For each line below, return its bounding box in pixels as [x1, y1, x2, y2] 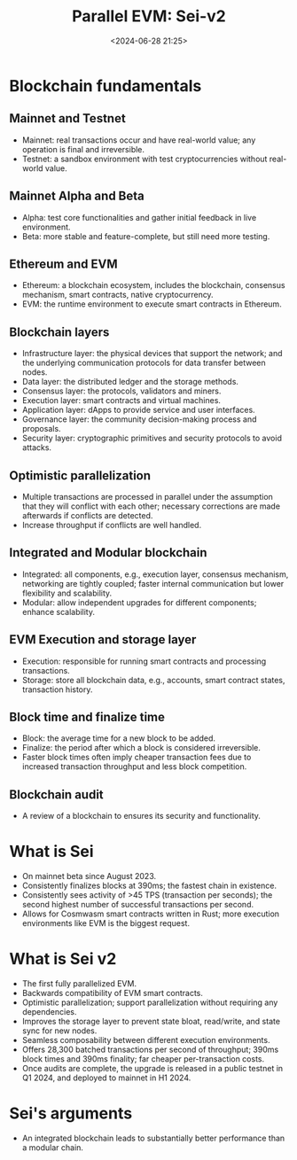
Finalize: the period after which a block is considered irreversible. [21, 743, 262, 753]
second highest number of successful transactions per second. [21, 899, 254, 910]
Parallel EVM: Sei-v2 [72, 6, 226, 27]
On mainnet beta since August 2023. [21, 871, 157, 882]
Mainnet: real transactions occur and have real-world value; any [21, 135, 256, 145]
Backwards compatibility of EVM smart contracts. [21, 988, 204, 999]
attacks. [21, 442, 51, 453]
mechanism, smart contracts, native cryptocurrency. [21, 290, 215, 300]
